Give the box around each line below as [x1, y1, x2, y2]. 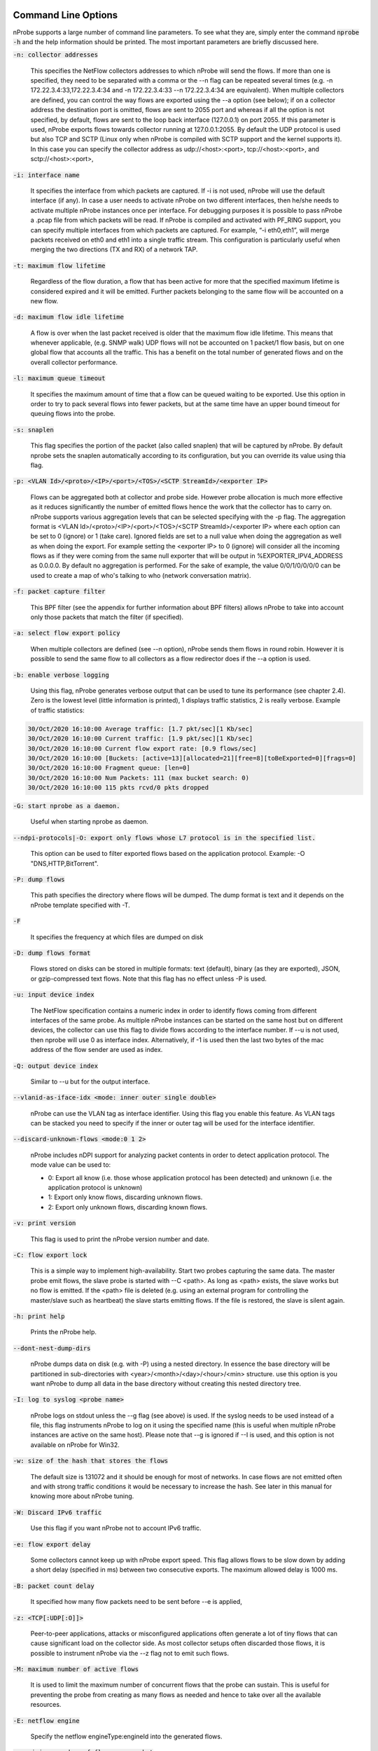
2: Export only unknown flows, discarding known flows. [48, 1203, 208, 1211]
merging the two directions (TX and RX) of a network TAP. [30, 245, 198, 254]
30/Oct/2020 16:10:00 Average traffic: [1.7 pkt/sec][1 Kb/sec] [27, 725, 253, 733]
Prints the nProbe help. [30, 1328, 97, 1336]
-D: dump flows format [13, 949, 91, 957]
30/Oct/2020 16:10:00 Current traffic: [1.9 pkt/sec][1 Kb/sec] [27, 735, 253, 742]
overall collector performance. [30, 358, 118, 366]
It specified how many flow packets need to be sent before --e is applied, [30, 1598, 243, 1606]
